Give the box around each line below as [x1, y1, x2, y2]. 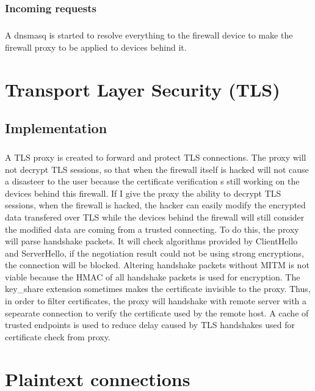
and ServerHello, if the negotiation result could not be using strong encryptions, [5, 246, 304, 259]
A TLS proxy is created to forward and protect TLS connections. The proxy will [5, 150, 306, 163]
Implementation [5, 119, 107, 137]
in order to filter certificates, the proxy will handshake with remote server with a [5, 294, 307, 307]
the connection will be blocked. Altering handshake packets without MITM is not [5, 258, 310, 271]
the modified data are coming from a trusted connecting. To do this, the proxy [5, 222, 299, 235]
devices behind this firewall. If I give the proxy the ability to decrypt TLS [5, 186, 281, 199]
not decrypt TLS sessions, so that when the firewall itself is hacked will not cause [5, 163, 309, 175]
